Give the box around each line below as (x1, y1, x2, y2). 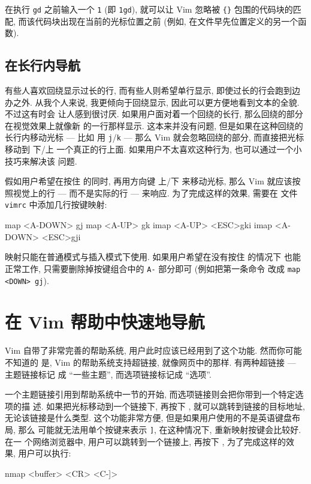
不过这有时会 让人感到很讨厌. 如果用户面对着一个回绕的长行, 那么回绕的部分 (5, 107, 303, 120)
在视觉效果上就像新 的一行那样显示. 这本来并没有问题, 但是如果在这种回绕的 (5, 119, 303, 132)
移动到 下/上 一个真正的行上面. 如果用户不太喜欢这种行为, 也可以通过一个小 (5, 143, 302, 156)
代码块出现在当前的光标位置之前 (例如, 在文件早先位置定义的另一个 (35, 14, 298, 27)
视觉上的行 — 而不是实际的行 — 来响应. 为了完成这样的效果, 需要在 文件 (13, 186, 298, 199)
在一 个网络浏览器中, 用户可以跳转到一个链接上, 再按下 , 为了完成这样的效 (5, 435, 294, 447)
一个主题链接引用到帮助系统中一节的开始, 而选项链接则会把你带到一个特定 (5, 388, 295, 401)
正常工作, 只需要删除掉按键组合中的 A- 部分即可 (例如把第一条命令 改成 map (5, 262, 301, 274)
